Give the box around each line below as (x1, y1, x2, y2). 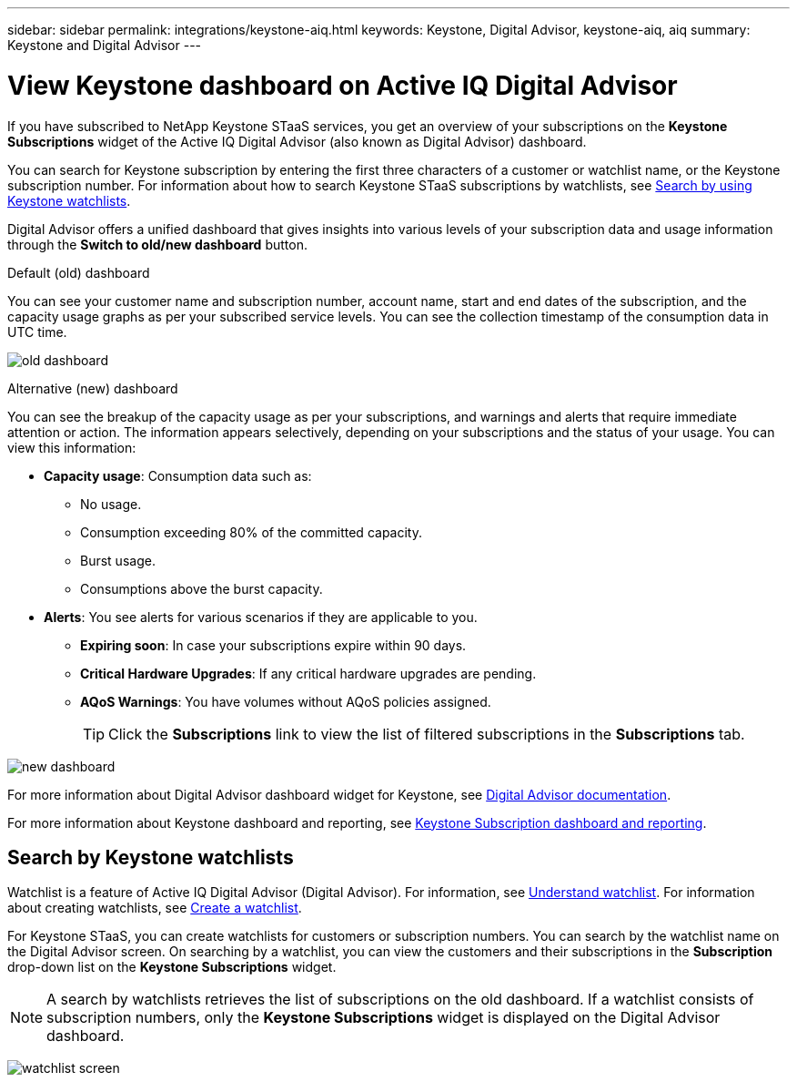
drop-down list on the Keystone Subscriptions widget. (7, 959, 337, 975)
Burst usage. (80, 552, 156, 568)
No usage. (80, 495, 142, 512)
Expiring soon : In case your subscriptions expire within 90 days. (80, 637, 467, 653)
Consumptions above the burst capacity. (80, 580, 323, 597)
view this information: (7, 439, 136, 455)
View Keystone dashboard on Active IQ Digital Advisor (7, 69, 678, 101)
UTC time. (7, 323, 67, 340)
